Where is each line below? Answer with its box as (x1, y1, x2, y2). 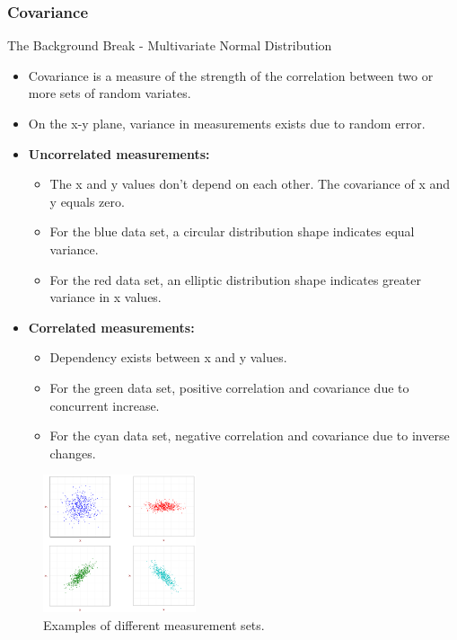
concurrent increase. (49, 396, 160, 414)
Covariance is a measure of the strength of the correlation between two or (28, 66, 434, 84)
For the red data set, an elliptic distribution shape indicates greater (49, 270, 421, 289)
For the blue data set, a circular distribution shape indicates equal (49, 222, 415, 241)
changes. (49, 443, 96, 462)
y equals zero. (49, 191, 125, 210)
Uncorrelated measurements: (28, 144, 210, 163)
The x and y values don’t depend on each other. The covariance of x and (49, 174, 451, 193)
